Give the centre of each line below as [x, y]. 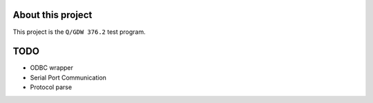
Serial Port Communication [68, 77]
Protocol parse [51, 87]
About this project [52, 15]
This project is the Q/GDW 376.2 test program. [79, 32]
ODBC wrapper [52, 68]
